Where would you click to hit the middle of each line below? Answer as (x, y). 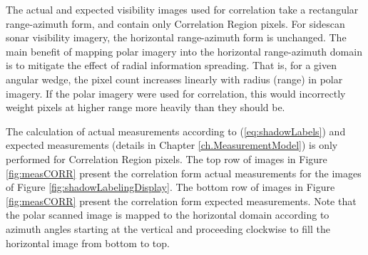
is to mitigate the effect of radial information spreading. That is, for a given (171, 65)
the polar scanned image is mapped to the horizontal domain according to (168, 215)
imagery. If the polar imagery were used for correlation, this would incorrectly (176, 93)
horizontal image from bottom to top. (88, 243)
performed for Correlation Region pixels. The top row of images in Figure (167, 158)
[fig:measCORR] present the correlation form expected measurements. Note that (181, 201)
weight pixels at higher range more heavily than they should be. (145, 107)
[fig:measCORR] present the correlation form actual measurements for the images (184, 173)
